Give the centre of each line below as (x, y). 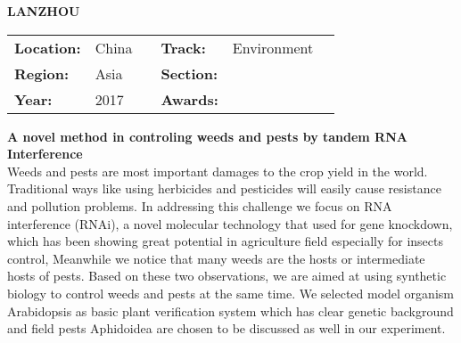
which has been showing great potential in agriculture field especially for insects (225, 241)
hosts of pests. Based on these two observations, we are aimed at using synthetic (227, 276)
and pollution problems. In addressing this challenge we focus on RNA (200, 205)
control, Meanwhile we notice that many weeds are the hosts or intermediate (216, 258)
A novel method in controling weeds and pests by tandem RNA (207, 136)
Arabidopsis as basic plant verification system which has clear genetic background (230, 310)
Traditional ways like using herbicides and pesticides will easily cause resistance (224, 188)
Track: (183, 47)
